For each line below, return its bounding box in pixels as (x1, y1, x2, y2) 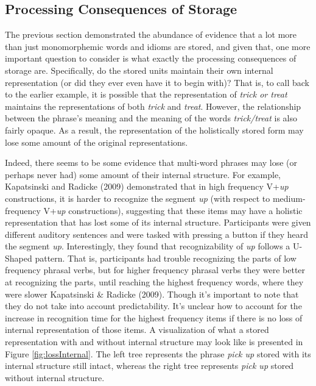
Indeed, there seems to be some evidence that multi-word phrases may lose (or (5, 156, 298, 169)
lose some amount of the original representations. (5, 135, 188, 148)
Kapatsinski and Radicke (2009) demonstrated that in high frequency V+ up (5, 180, 289, 193)
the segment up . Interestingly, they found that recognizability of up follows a (5, 240, 290, 252)
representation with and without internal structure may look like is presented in (5, 335, 303, 348)
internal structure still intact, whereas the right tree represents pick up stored (5, 359, 294, 372)
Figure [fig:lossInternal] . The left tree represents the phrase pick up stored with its (5, 347, 311, 360)
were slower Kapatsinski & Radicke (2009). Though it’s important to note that (5, 287, 299, 300)
